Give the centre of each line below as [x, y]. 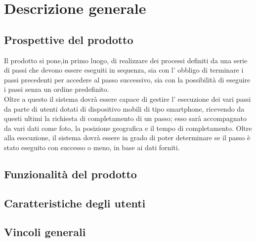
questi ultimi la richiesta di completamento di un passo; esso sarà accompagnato [125, 118]
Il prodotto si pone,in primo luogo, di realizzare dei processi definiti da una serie [126, 60]
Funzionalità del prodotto [70, 174]
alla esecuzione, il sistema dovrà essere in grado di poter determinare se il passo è [127, 138]
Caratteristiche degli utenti [75, 203]
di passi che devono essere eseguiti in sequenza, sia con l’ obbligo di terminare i [124, 70]
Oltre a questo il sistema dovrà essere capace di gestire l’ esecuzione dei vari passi [128, 99]
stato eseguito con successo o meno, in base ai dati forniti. [92, 147]
